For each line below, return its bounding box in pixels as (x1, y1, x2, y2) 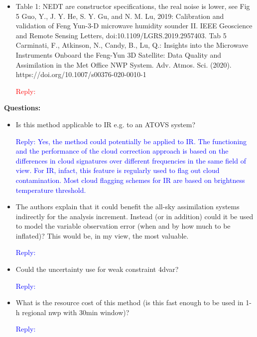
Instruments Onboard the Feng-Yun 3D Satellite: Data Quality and (15, 49, 222, 60)
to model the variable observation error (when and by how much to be (15, 221, 231, 231)
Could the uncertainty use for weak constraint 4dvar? (15, 264, 179, 274)
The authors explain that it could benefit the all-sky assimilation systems (15, 201, 240, 212)
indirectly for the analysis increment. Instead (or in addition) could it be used (15, 211, 254, 221)
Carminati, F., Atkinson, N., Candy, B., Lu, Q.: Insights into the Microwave (15, 40, 249, 50)
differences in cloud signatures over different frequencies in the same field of (15, 155, 246, 166)
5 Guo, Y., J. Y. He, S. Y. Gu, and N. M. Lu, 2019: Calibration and (15, 10, 224, 21)
